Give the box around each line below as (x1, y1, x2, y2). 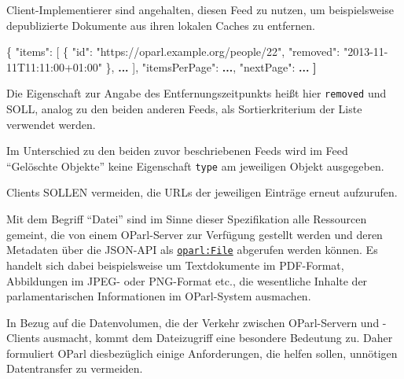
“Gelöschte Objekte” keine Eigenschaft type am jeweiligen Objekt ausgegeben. (6, 157, 384, 174)
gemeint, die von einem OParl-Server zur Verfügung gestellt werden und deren (6, 226, 383, 242)
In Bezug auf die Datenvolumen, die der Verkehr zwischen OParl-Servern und (6, 314, 380, 330)
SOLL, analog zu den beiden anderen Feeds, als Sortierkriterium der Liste (6, 101, 362, 117)
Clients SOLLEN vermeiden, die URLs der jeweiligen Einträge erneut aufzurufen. (6, 184, 398, 201)
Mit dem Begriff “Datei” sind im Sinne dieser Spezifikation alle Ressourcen (6, 211, 367, 227)
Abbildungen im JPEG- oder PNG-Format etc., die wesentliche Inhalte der (6, 272, 368, 289)
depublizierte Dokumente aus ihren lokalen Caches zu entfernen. (6, 17, 315, 33)
